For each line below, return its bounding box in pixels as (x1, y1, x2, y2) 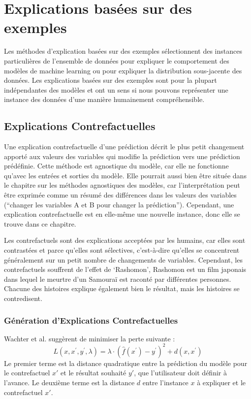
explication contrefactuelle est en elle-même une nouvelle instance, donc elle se (4, 209, 240, 219)
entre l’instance (142, 377, 188, 388)
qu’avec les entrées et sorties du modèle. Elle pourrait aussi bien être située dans (4, 170, 247, 180)
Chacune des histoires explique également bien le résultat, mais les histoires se (4, 283, 240, 294)
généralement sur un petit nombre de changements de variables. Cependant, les (4, 254, 243, 265)
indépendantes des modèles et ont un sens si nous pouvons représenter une (4, 84, 228, 95)
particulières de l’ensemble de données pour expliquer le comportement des (4, 55, 229, 66)
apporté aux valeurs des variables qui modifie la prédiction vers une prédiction (4, 151, 240, 161)
